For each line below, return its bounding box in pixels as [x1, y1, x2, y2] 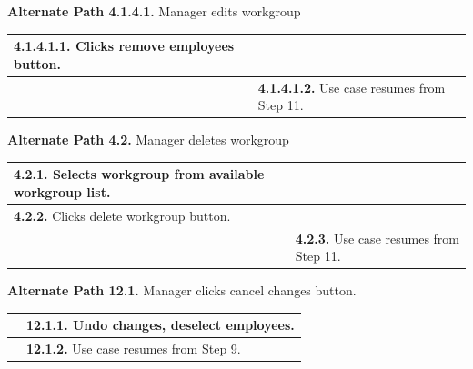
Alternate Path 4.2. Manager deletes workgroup [7, 130, 289, 149]
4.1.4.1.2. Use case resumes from [257, 77, 446, 96]
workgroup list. [14, 182, 111, 201]
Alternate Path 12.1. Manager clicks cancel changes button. [7, 281, 357, 300]
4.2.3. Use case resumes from [295, 228, 460, 247]
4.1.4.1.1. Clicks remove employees [14, 36, 235, 55]
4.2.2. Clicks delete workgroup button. [14, 205, 231, 224]
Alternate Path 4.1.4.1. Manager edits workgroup [7, 2, 301, 20]
